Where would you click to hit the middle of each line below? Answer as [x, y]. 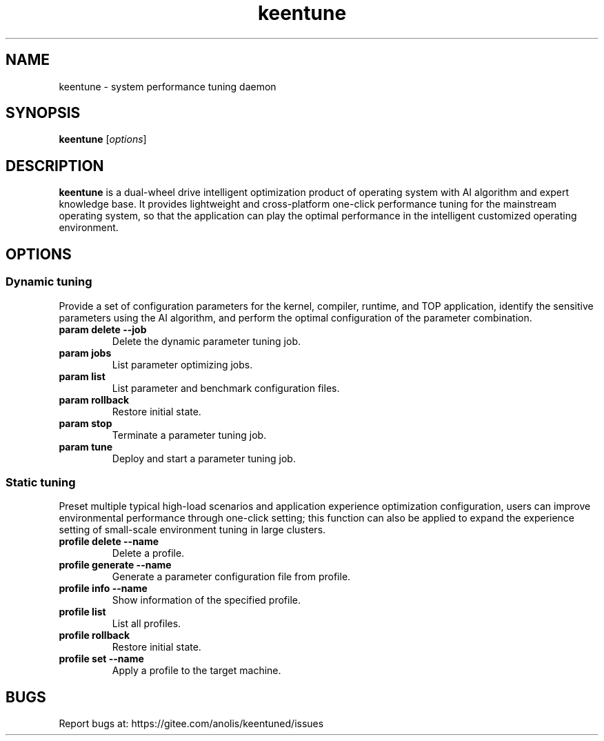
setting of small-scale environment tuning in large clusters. [192, 530]
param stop [85, 423]
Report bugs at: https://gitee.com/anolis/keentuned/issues [191, 724]
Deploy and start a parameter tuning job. [204, 458]
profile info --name [103, 589]
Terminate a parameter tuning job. [189, 435]
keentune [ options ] [103, 139]
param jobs [85, 353]
